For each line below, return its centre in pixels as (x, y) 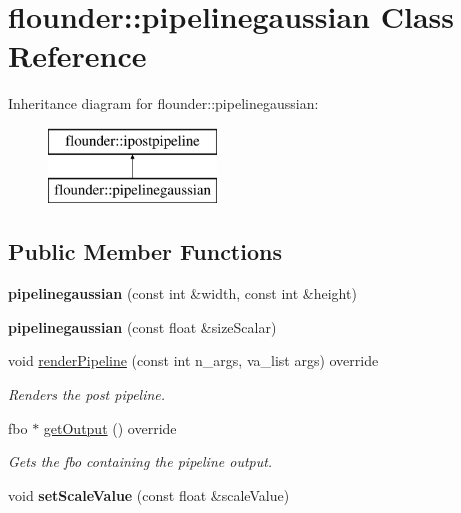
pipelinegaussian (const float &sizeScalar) (142, 326)
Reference (77, 55)
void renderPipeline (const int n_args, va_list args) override (193, 360)
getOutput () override (110, 427)
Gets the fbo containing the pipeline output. (140, 461)
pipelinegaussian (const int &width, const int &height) (182, 293)
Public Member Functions (145, 251)
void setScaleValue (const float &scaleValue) (149, 494)
